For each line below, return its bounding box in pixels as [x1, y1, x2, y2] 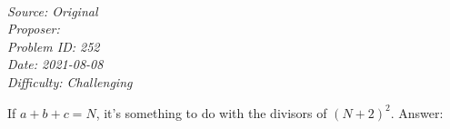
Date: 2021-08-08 [7, 55, 104, 74]
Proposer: [7, 19, 60, 38]
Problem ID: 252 [7, 36, 100, 55]
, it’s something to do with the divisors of [95, 103, 327, 122]
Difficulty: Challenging [7, 72, 133, 91]
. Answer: [390, 103, 444, 122]
